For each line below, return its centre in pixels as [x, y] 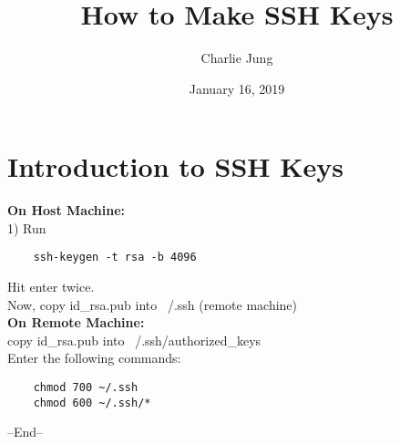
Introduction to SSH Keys [175, 166]
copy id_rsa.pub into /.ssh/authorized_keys [134, 340]
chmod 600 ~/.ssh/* [92, 403]
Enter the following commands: [94, 358]
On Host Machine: [67, 210]
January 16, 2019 [237, 88]
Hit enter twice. [51, 287]
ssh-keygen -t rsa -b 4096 [115, 258]
